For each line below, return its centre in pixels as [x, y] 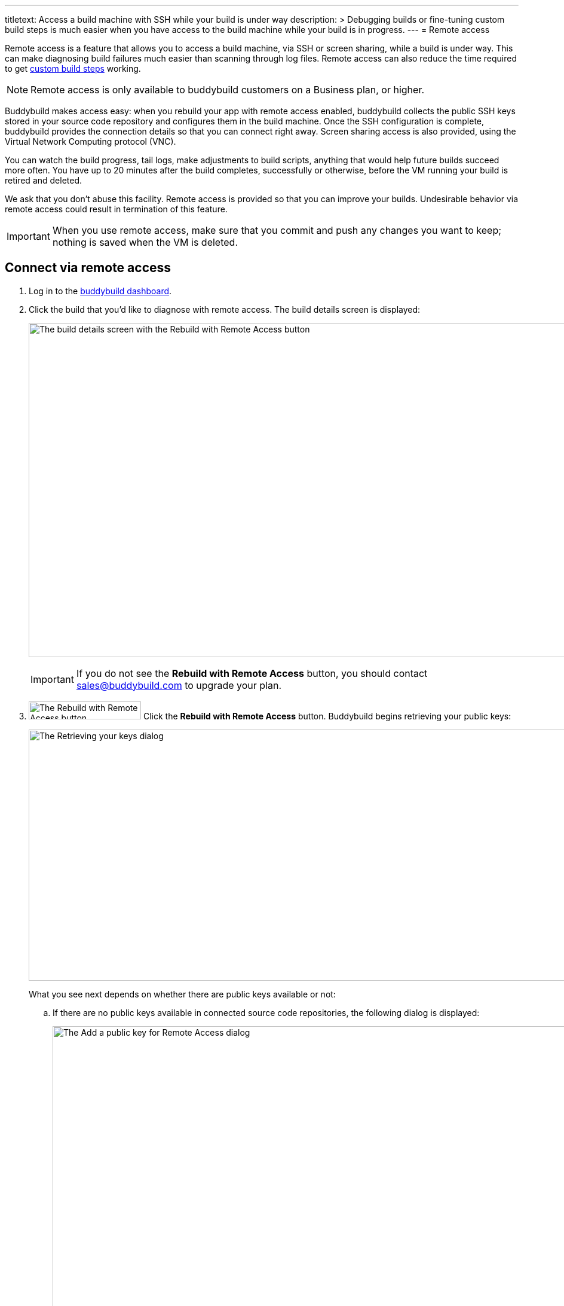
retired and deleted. [44, 180]
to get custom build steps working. [73, 68]
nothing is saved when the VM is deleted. [145, 242]
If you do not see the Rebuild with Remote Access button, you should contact [252, 673]
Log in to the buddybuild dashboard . [100, 291]
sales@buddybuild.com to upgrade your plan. [179, 685]
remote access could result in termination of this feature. [116, 209]
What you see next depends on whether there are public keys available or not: [182, 994]
